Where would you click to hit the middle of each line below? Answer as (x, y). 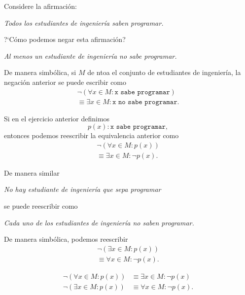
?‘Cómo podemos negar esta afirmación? (65, 39)
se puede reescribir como (41, 206)
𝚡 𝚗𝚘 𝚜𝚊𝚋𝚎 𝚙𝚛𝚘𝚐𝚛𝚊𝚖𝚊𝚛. (146, 102)
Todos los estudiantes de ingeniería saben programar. (84, 22)
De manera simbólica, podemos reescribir (66, 239)
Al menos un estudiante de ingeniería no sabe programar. (90, 55)
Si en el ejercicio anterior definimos (57, 118)
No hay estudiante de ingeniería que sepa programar (83, 189)
